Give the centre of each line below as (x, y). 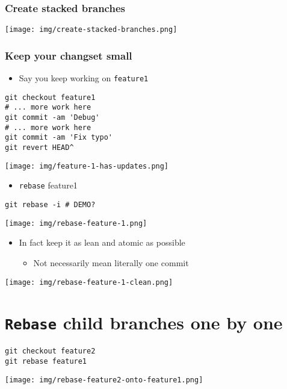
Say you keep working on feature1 (84, 78)
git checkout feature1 (50, 97)
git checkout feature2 (50, 351)
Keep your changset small (69, 55)
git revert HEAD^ (39, 148)
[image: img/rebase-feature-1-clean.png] (89, 282)
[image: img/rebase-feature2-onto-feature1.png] (104, 380)
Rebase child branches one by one (144, 322)
